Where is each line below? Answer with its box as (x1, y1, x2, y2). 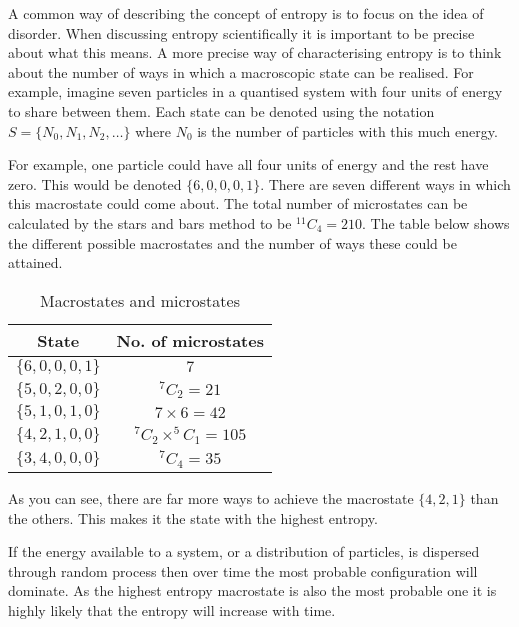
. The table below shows (362, 212, 510, 233)
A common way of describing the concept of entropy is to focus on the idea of (8, 3, 484, 23)
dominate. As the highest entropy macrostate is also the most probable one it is (8, 580, 497, 601)
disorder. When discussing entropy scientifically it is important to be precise (8, 22, 475, 43)
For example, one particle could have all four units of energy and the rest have (8, 154, 489, 175)
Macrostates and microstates (39, 288, 240, 312)
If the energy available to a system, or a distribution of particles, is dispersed (8, 541, 480, 562)
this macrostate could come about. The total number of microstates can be (8, 193, 468, 214)
